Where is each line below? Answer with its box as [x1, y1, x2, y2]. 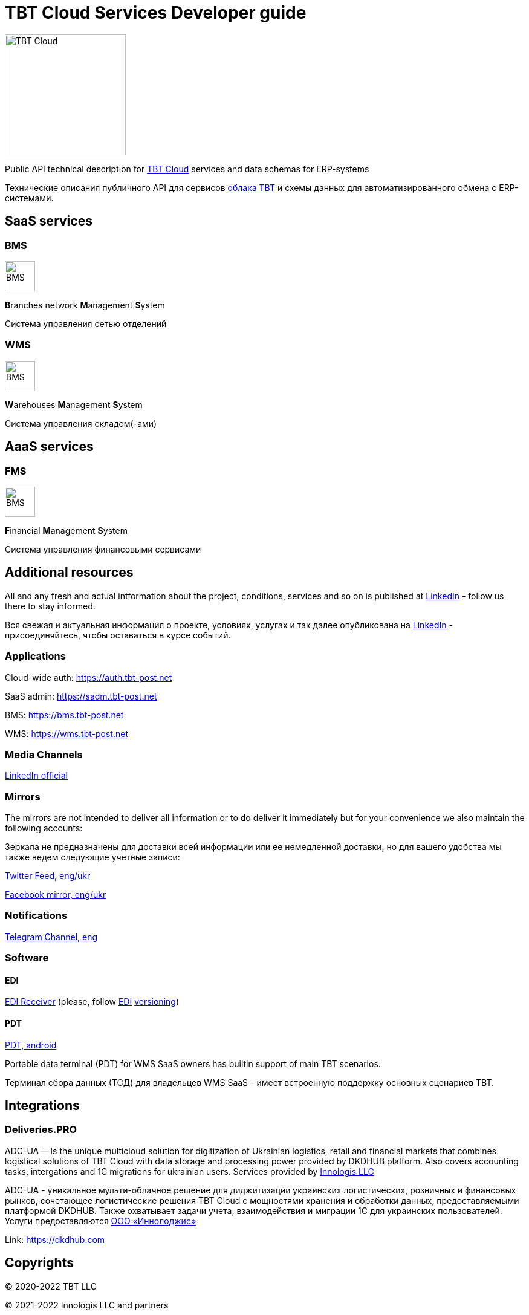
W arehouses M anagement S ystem [5, 399, 143, 410]
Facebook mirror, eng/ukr [5, 889, 106, 900]
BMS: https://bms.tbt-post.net [5, 709, 124, 720]
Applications [5, 650, 66, 663]
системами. [5, 192, 54, 203]
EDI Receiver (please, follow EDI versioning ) [5, 996, 180, 1007]
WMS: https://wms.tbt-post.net [5, 728, 128, 739]
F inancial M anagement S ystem [5, 525, 128, 536]
